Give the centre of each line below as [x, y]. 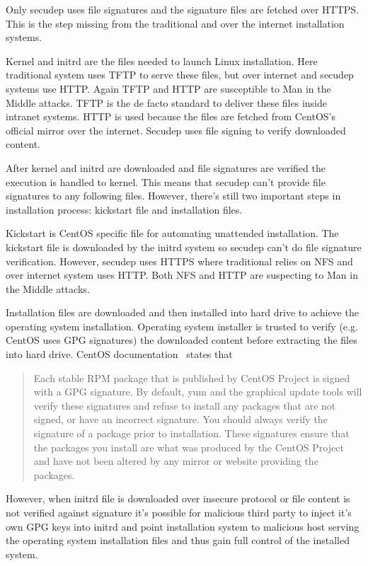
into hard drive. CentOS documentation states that [119, 354]
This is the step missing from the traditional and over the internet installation [175, 23]
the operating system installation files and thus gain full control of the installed [178, 540]
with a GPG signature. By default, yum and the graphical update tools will [198, 392]
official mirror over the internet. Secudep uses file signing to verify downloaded [176, 130]
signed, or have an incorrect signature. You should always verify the [180, 419]
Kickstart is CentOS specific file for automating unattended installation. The [172, 233]
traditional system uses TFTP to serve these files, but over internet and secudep [180, 75]
